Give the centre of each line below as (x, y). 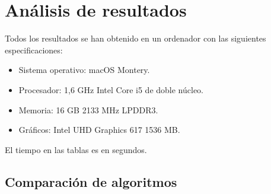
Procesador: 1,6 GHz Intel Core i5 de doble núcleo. (111, 89)
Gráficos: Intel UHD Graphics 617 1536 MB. (99, 130)
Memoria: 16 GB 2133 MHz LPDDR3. (88, 109)
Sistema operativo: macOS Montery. (84, 70)
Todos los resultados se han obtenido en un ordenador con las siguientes (135, 38)
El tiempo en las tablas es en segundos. (76, 149)
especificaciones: (34, 50)
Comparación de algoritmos (91, 181)
